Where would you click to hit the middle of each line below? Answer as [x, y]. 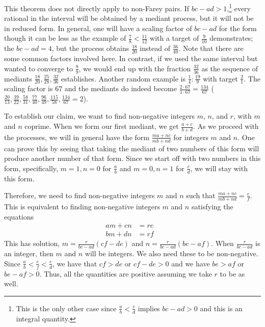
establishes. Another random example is [123, 78]
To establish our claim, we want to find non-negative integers [100, 116]
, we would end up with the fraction [135, 68]
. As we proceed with [226, 126]
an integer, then [29, 253]
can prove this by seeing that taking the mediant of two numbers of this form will [132, 148]
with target [220, 78]
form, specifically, [31, 168]
